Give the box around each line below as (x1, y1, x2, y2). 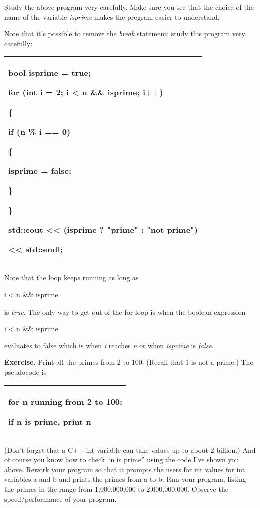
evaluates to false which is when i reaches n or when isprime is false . (4, 340, 214, 350)
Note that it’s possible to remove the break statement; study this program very (4, 28, 245, 39)
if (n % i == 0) (8, 126, 71, 138)
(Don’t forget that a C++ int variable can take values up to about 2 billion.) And (4, 444, 256, 455)
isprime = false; (8, 165, 72, 177)
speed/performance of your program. (4, 493, 117, 504)
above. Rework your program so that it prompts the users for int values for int (4, 464, 245, 474)
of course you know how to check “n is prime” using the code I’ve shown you (4, 454, 239, 465)
